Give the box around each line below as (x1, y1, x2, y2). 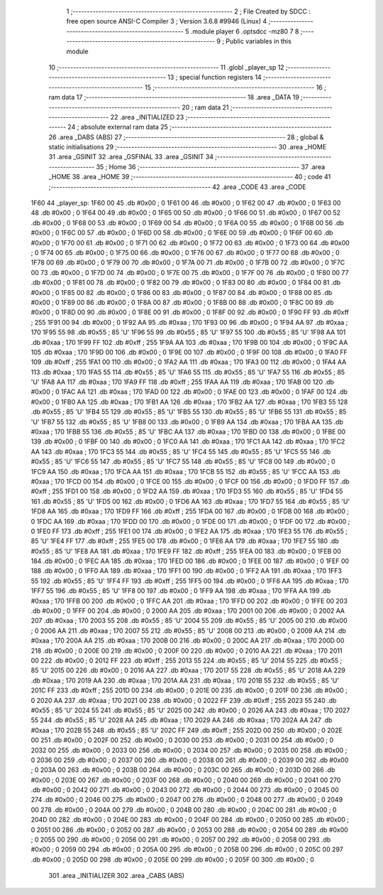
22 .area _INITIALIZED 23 (110, 112, 184, 121)
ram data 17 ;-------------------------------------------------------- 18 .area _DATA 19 (48, 93, 299, 102)
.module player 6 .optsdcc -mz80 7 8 (190, 27, 299, 36)
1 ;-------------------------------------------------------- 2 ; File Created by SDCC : (66, 7, 311, 16)
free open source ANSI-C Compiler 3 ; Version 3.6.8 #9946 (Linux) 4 (66, 17, 267, 26)
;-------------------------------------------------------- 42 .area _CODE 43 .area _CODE (48, 182, 306, 191)
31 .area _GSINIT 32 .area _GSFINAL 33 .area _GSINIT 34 (48, 153, 214, 161)
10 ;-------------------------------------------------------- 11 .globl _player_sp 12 (48, 63, 284, 71)
